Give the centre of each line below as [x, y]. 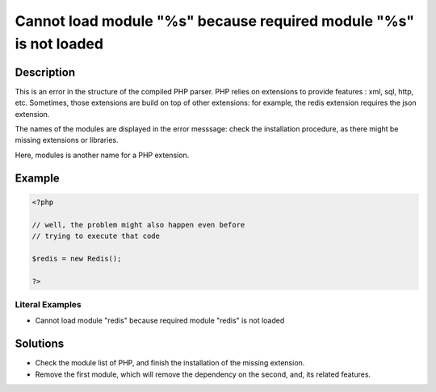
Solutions [40, 344]
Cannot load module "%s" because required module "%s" [215, 21]
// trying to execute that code [96, 236]
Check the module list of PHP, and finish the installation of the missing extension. [170, 363]
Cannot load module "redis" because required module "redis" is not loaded [160, 321]
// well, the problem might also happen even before [138, 225]
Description [45, 72]
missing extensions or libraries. [67, 140]
